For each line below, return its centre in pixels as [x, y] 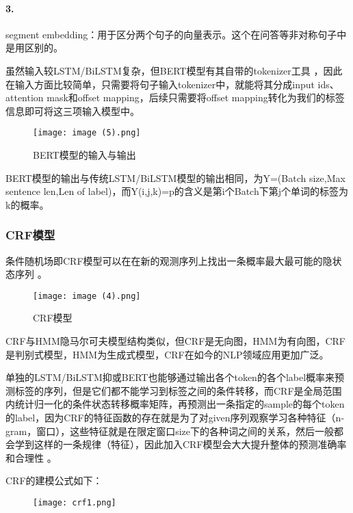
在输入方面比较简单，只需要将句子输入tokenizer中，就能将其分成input [160, 84]
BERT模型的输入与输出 [84, 155]
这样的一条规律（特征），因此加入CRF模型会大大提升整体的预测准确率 [190, 444]
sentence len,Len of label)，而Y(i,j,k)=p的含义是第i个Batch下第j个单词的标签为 [177, 191]
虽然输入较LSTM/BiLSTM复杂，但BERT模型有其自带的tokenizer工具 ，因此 [174, 70]
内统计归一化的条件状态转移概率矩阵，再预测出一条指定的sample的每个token [175, 404]
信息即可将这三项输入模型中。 [73, 110]
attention [25, 97]
